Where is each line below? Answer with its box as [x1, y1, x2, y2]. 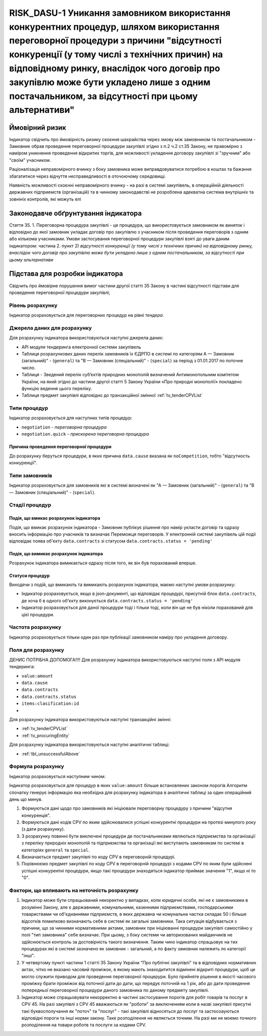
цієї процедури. [21, 611, 54, 617]
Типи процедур [9, 405, 48, 412]
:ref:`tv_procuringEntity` [21, 733, 70, 739]
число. [21, 364, 36, 371]
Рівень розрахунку [9, 302, 58, 309]
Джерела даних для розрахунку [9, 324, 92, 331]
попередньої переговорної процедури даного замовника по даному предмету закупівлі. [21, 987, 210, 993]
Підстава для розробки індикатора [9, 270, 123, 278]
